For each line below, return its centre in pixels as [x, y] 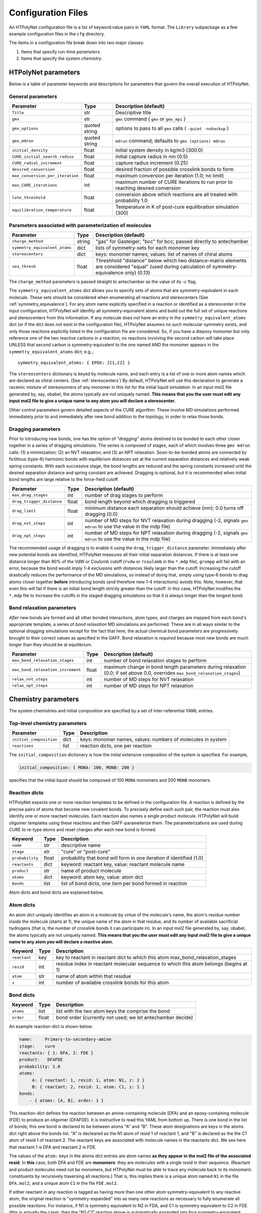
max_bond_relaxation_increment [46, 670]
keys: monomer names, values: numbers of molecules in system [154, 739]
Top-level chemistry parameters [48, 723]
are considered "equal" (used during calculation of [153, 266]
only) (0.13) [137, 273]
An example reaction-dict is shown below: [51, 1027]
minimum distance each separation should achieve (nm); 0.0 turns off [164, 508]
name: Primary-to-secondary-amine [65, 1039]
